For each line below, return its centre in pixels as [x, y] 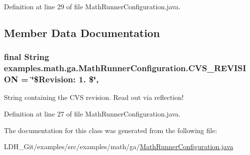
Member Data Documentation [82, 32]
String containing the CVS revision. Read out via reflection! [94, 97]
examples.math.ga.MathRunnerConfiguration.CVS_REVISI [125, 68]
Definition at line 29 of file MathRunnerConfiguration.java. [92, 6]
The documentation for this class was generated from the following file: [111, 130]
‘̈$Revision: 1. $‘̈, [65, 79]
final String [27, 57]
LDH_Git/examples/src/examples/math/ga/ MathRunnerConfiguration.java [119, 146]
